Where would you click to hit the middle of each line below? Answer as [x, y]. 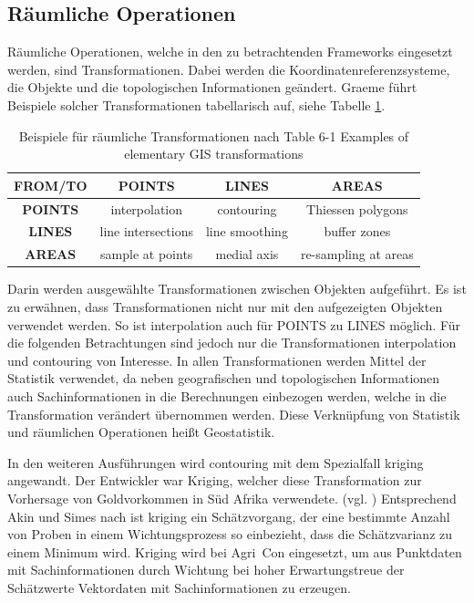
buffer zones [357, 231]
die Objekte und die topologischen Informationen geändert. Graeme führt [212, 87]
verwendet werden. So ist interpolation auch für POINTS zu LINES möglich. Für [234, 324]
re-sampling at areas [357, 254]
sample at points [147, 254]
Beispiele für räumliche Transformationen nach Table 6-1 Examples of [214, 135]
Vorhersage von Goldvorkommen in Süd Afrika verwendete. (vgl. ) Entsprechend [232, 498]
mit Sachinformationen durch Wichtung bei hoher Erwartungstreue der [206, 570]
